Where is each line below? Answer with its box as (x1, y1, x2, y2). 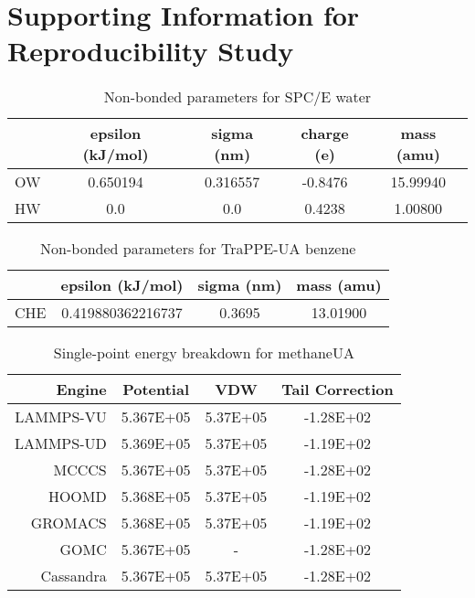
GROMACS (30, 512, 107, 534)
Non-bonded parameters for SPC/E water (103, 86, 372, 108)
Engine (56, 379, 107, 400)
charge (301, 123, 349, 144)
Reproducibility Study (7, 32, 294, 69)
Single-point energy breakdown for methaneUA (53, 342, 354, 364)
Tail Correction (281, 379, 394, 400)
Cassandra (40, 565, 107, 587)
